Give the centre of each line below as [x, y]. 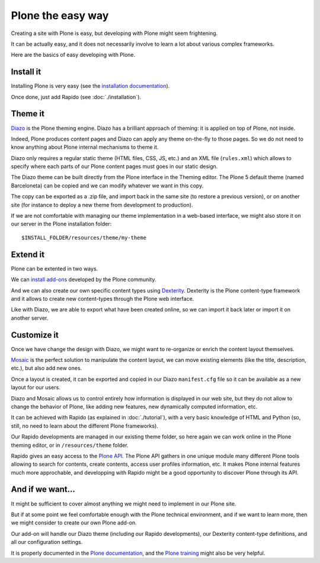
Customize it [35, 335]
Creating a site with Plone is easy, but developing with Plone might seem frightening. [114, 33]
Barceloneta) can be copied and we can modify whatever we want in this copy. [107, 185]
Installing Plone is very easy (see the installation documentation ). [90, 86]
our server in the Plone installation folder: [61, 224]
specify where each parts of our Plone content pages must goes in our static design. [114, 167]
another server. [30, 318]
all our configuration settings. [47, 542]
